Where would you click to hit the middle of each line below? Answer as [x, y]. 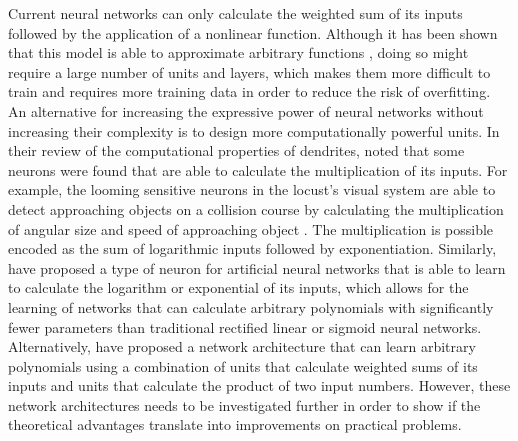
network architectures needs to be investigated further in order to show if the [244, 404]
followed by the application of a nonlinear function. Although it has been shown [253, 32]
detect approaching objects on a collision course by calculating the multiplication [256, 208]
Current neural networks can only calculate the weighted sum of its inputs [235, 13]
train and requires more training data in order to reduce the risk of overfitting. [249, 91]
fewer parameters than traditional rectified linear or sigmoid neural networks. [245, 326]
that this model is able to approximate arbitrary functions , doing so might [238, 52]
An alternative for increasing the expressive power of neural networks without [246, 110]
